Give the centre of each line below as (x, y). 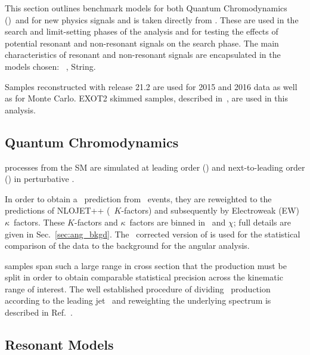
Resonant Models (59, 345)
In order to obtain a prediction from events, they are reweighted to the (138, 198)
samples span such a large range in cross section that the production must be (146, 265)
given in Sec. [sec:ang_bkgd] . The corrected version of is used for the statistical (153, 234)
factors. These (39, 222)
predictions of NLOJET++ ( (58, 210)
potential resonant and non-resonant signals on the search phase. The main (142, 43)
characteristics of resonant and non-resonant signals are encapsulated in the (143, 55)
